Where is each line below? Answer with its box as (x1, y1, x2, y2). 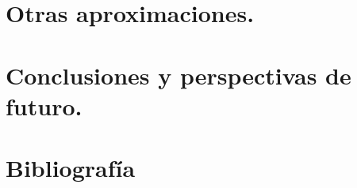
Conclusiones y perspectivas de (6, 58, 351, 91)
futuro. (6, 89, 83, 122)
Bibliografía (6, 152, 136, 184)
